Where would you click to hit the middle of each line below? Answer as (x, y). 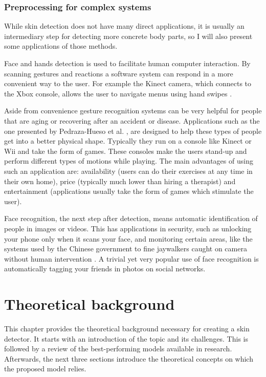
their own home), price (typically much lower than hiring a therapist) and (120, 181)
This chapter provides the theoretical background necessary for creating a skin (127, 328)
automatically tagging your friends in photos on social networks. (105, 269)
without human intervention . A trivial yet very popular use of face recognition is (131, 258)
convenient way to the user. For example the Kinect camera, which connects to (128, 83)
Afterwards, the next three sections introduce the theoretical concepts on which (129, 358)
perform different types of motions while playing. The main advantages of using (129, 161)
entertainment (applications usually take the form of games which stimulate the (129, 191)
